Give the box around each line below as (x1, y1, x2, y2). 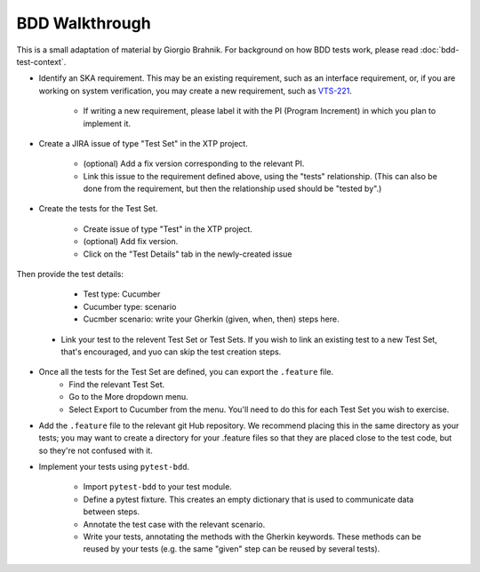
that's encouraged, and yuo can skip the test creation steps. (60, 346, 282, 357)
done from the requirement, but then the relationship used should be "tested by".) (83, 183, 382, 195)
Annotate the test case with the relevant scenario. (83, 519, 266, 529)
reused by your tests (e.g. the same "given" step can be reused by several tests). (83, 544, 380, 554)
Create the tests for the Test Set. (38, 203, 158, 214)
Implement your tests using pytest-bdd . (38, 462, 190, 473)
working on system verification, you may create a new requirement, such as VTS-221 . (38, 85, 353, 96)
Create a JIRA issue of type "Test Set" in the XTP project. (38, 138, 248, 148)
